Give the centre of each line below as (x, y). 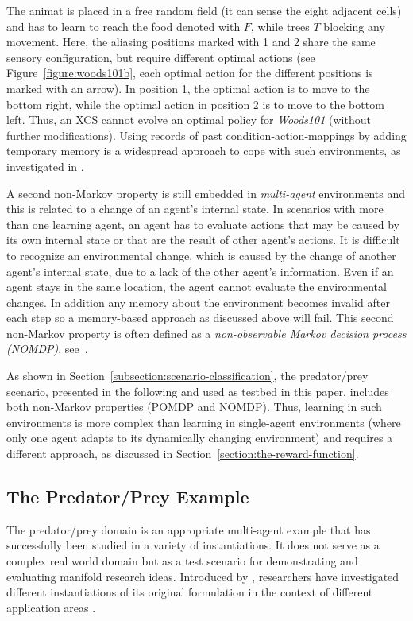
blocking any (354, 26)
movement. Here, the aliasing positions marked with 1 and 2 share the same (191, 42)
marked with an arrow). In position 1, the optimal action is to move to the (188, 88)
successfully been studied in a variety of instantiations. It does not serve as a (193, 545)
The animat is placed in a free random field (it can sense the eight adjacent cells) (204, 10)
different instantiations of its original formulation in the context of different (190, 592)
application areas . (51, 607)
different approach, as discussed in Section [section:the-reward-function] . (183, 454)
